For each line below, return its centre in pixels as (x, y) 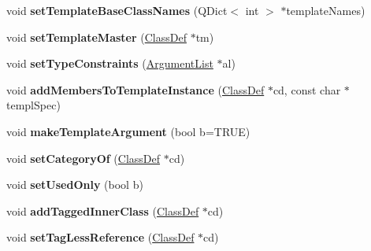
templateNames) (326, 10)
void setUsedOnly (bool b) (75, 185)
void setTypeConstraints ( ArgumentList (110, 63)
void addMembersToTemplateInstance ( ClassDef (135, 89)
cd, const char (307, 89)
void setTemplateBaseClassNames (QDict (117, 10)
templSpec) (33, 105)
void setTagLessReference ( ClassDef (100, 237)
